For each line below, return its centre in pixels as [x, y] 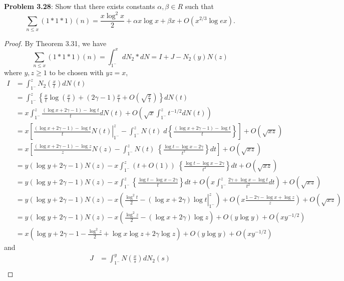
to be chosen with [76, 72]
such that [199, 6]
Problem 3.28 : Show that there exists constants [80, 6]
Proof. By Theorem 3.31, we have [55, 43]
